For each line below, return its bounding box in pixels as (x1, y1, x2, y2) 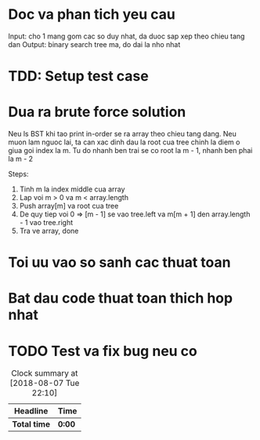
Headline (14, 405, 49, 416)
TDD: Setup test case (8, 67, 149, 85)
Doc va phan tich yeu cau (8, 5, 176, 24)
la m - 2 (8, 155, 34, 164)
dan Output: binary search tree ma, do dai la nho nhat (8, 39, 181, 49)
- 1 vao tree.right (19, 218, 74, 227)
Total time (12, 419, 51, 430)
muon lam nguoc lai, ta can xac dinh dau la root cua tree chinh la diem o (8, 137, 240, 147)
